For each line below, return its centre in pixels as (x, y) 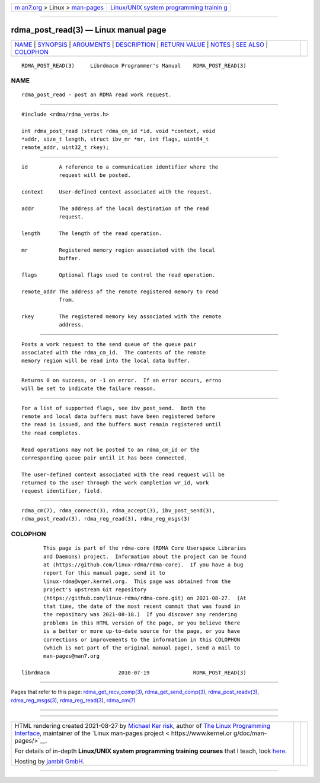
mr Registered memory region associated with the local (119, 250)
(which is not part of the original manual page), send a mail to (142, 648)
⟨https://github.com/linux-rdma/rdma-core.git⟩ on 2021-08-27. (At (145, 598)
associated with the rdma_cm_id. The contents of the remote (114, 353)
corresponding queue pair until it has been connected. (104, 458)
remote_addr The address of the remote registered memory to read (120, 291)
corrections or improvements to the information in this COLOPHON (142, 639)
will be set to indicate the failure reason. (89, 389)
